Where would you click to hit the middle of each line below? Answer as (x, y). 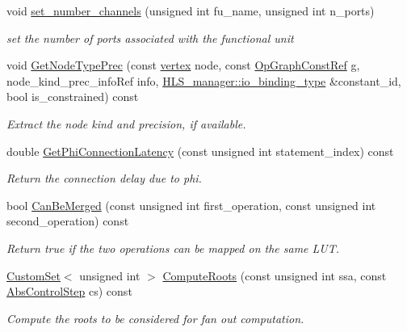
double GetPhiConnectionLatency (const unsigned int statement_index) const (200, 151)
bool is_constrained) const (73, 97)
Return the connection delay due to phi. (104, 178)
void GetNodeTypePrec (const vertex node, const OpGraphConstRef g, (183, 65)
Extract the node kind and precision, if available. (126, 123)
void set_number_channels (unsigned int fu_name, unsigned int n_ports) (191, 11)
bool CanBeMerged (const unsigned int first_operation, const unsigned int (191, 205)
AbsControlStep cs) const (69, 291)
